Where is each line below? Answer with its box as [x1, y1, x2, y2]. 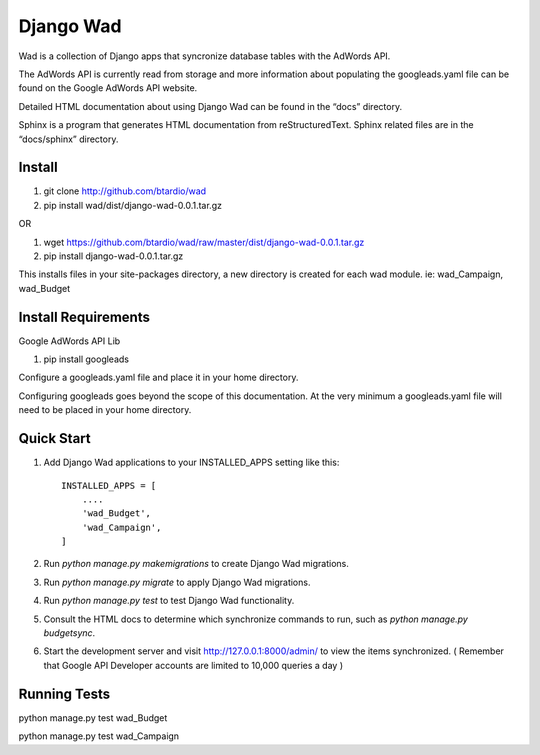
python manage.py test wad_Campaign [18, 730, 180, 742]
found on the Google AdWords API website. [18, 82, 198, 94]
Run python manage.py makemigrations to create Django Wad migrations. [43, 558, 349, 570]
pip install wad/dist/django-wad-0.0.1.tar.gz [43, 199, 222, 211]
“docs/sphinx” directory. [18, 133, 119, 145]
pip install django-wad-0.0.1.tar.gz [43, 250, 184, 262]
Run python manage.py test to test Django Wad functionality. [43, 595, 295, 607]
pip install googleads [43, 353, 130, 365]
